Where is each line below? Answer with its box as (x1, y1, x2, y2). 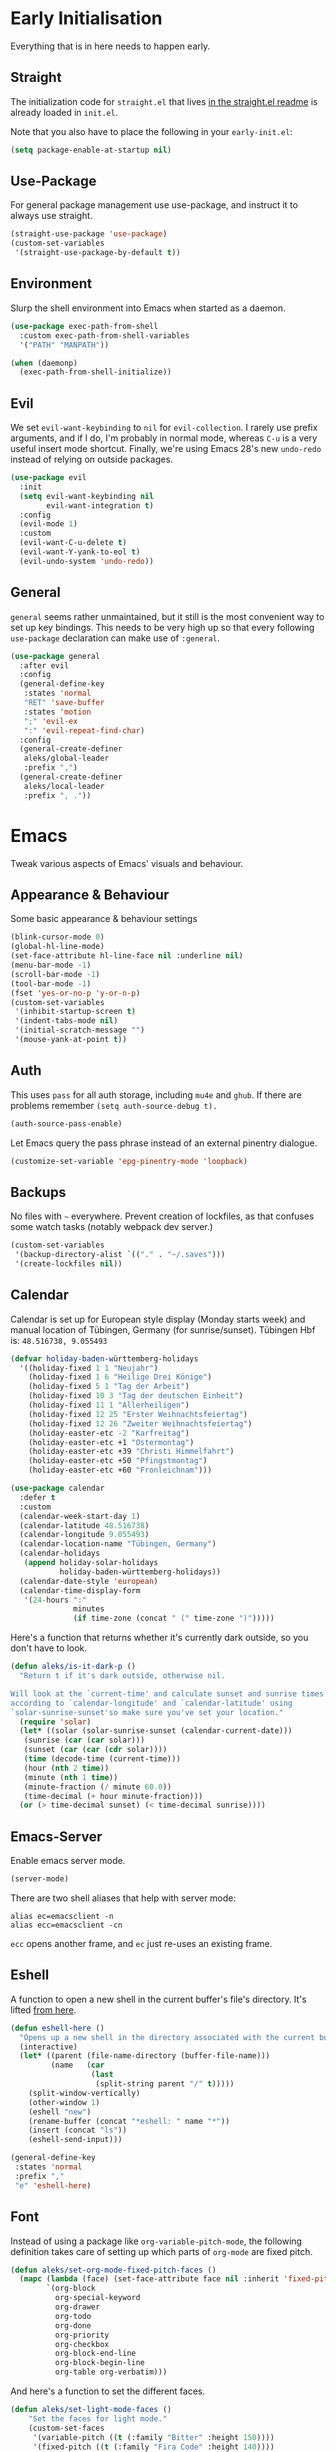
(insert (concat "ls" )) (28, 2125, 128, 2136)
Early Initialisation (10, 7, 163, 30)
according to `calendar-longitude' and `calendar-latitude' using (10, 1698, 293, 1708)
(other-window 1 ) (28, 2097, 101, 2107)
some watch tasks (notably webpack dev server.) (10, 1221, 213, 1233)
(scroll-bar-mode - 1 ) (10, 969, 101, 979)
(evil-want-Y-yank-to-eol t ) (19, 547, 141, 557)
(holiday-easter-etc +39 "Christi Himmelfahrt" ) (28, 1447, 235, 1457)
